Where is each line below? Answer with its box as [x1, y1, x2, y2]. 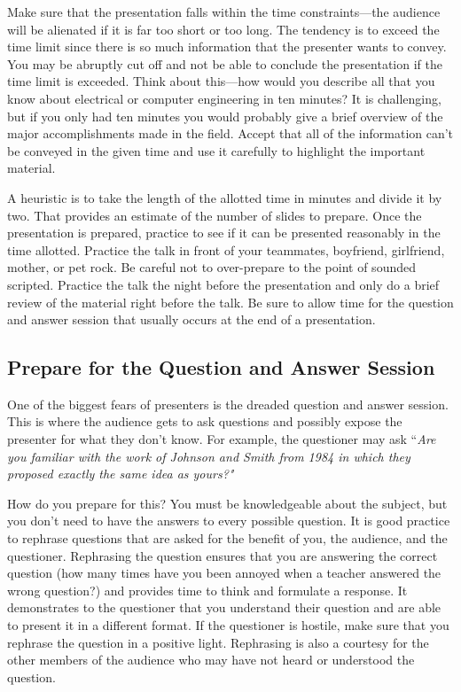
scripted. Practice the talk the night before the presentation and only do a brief [7, 275, 440, 293]
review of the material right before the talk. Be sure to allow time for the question [7, 292, 454, 311]
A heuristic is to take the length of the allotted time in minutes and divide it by [7, 188, 442, 206]
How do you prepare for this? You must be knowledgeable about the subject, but [7, 494, 448, 512]
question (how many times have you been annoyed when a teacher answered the [7, 564, 441, 582]
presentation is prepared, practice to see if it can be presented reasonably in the [7, 223, 441, 242]
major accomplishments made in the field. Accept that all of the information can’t [7, 124, 454, 143]
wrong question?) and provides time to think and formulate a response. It [7, 580, 408, 599]
